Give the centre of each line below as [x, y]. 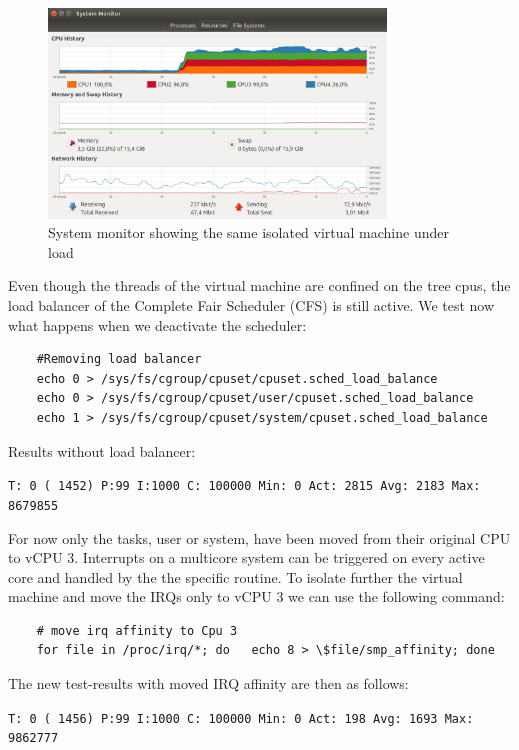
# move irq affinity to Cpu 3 [137, 630]
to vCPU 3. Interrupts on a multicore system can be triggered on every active [246, 557]
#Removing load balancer [119, 359]
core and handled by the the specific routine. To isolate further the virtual [235, 576]
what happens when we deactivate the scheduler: [157, 324]
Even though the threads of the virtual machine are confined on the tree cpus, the [259, 285]
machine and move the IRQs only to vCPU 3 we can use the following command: [256, 596]
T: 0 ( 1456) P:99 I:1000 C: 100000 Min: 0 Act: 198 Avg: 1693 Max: [241, 718]
